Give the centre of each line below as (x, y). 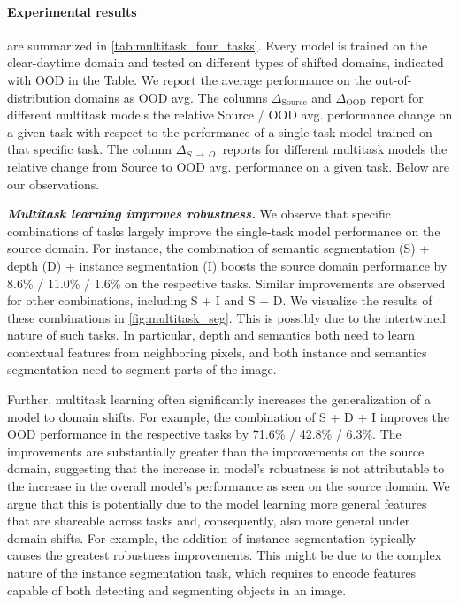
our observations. (54, 184)
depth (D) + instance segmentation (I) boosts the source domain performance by (227, 265)
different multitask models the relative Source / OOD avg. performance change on (230, 115)
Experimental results (72, 11)
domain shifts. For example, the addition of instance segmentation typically (212, 537)
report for (397, 97)
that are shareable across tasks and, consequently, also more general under (209, 521)
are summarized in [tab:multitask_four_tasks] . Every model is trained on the (218, 45)
